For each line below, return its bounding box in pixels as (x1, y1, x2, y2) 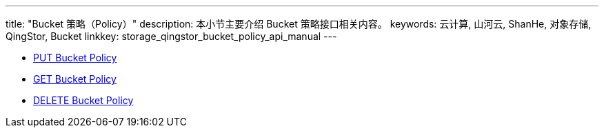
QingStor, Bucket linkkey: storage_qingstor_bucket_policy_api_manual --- (6, 30, 337, 42)
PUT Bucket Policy (33, 52, 117, 63)
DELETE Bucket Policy (33, 94, 134, 106)
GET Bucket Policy (33, 73, 117, 85)
